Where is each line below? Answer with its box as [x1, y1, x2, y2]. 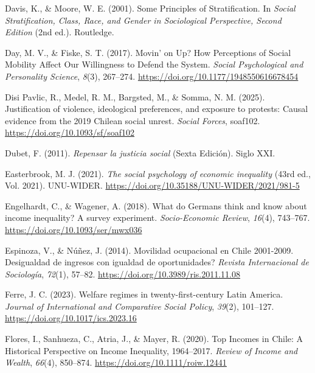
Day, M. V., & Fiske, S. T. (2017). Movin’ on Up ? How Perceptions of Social [5, 46, 291, 58]
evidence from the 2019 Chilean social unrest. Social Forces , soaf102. [5, 114, 260, 127]
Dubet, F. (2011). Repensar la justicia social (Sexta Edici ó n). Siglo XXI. [5, 146, 275, 159]
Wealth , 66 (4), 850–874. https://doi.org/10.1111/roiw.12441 [5, 356, 227, 369]
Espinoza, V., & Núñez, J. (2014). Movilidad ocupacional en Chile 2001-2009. [5, 243, 294, 256]
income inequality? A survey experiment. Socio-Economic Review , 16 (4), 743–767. [5, 211, 310, 224]
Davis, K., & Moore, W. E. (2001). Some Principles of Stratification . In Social [5, 2, 296, 14]
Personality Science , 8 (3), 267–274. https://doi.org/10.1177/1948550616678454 [5, 69, 299, 82]
